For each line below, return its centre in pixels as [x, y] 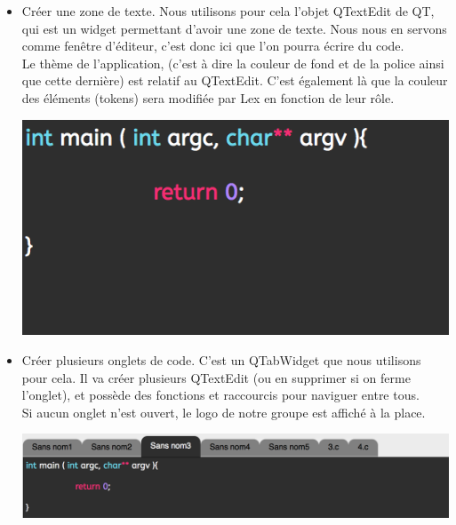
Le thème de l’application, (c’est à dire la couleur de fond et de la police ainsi [233, 63]
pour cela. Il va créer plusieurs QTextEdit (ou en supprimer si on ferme [216, 377]
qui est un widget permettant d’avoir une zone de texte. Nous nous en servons [234, 28]
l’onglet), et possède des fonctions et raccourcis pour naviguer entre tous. [220, 395]
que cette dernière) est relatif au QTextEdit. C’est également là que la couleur [235, 80]
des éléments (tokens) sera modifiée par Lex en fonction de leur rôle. [208, 97]
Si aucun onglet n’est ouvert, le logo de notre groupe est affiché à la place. [224, 412]
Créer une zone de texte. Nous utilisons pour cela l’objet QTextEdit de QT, [228, 11]
